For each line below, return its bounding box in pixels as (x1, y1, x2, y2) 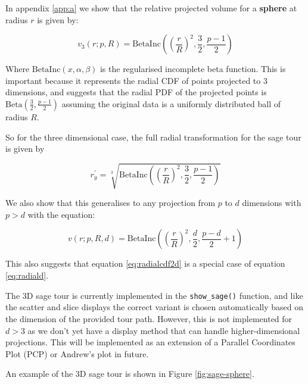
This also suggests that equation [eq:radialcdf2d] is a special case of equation (5, 257, 285, 270)
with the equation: (27, 208, 95, 220)
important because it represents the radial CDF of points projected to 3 (5, 74, 267, 86)
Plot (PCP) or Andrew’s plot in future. (5, 347, 149, 360)
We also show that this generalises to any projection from (5, 196, 216, 209)
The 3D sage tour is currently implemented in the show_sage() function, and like (5, 289, 303, 301)
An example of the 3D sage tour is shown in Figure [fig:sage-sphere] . (5, 367, 254, 380)
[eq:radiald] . (5, 269, 49, 282)
